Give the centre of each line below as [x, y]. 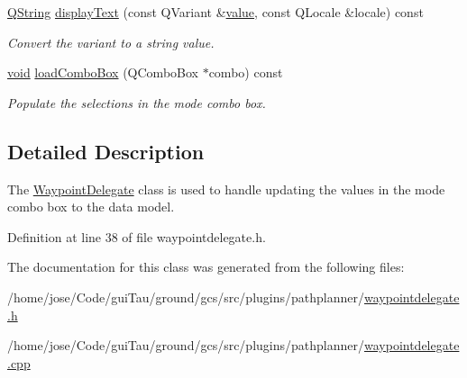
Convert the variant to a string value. [111, 42]
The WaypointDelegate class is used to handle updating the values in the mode [226, 189]
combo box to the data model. [91, 207]
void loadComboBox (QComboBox [103, 72]
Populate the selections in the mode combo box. [137, 102]
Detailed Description [106, 151]
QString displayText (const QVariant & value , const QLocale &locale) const [215, 12]
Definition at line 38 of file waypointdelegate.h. [137, 236]
